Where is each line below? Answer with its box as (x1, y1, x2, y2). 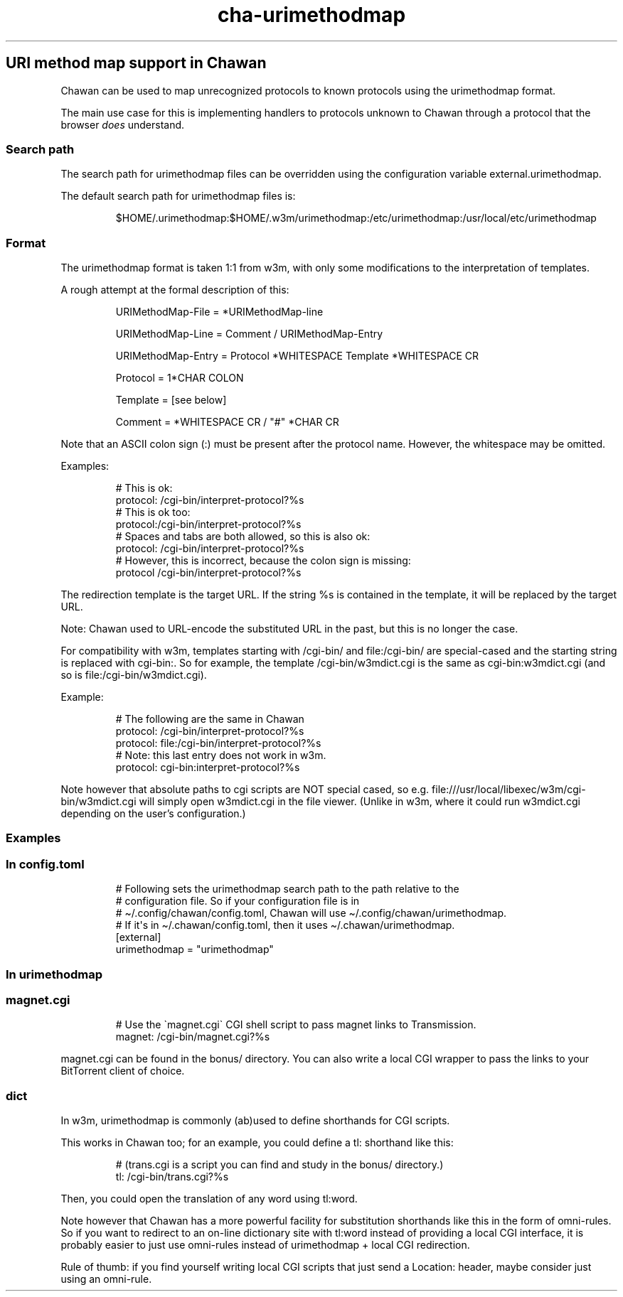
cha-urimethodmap (217, 3, 406, 27)
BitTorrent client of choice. (60, 1065, 185, 1077)
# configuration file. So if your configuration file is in (115, 895, 360, 908)
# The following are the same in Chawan (115, 713, 304, 726)
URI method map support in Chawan (6, 54, 267, 72)
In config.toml (6, 856, 85, 871)
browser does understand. (60, 118, 185, 131)
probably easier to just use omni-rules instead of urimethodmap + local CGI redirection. (60, 1239, 470, 1252)
